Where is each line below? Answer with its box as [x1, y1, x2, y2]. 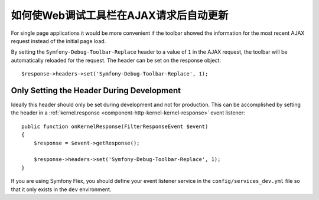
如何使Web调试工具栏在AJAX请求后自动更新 [11, 9, 229, 22]
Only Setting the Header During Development [11, 86, 181, 96]
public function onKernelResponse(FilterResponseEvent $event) [21, 123, 209, 130]
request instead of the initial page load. [11, 37, 106, 44]
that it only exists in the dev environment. [11, 186, 112, 193]
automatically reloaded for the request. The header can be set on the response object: [11, 57, 222, 64]
